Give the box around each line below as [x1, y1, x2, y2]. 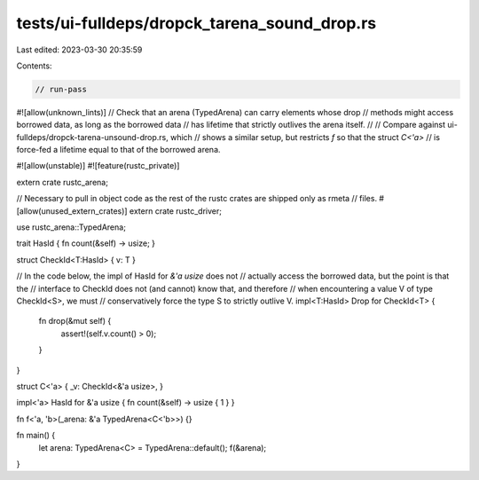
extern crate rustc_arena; [16, 177, 108, 187]
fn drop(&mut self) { [38, 316, 112, 327]
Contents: [16, 60, 52, 71]
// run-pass [35, 84, 88, 94]
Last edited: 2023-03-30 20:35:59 [16, 44, 143, 55]
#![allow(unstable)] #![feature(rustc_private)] [16, 161, 180, 171]
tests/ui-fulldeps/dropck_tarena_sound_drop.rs [16, 13, 377, 33]
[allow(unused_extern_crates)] [16, 205, 128, 216]
